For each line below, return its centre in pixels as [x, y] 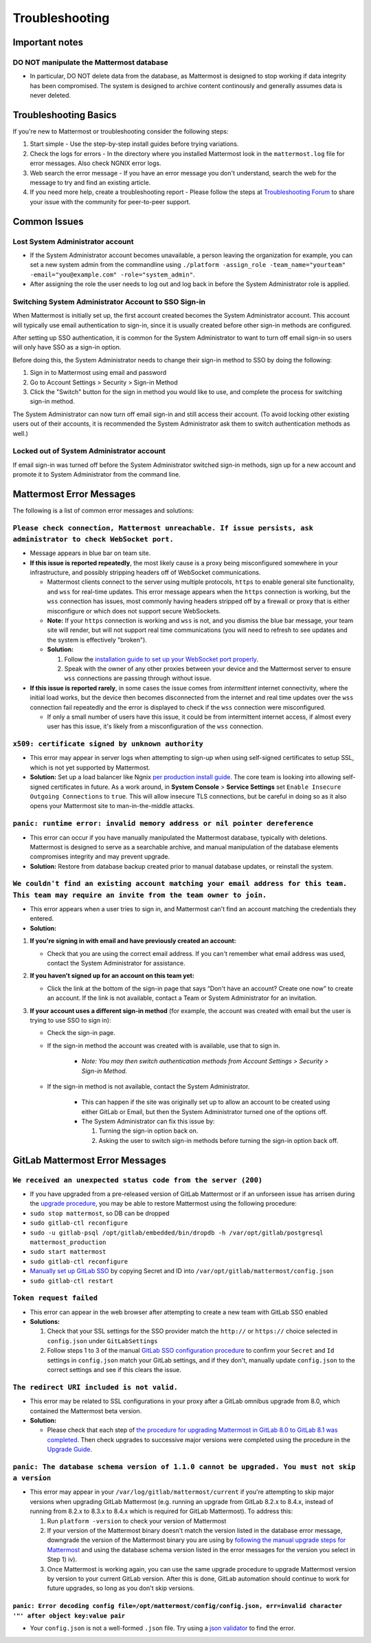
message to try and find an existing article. [90, 182]
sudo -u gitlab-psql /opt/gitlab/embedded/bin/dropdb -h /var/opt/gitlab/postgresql [177, 1232]
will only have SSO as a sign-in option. [67, 347]
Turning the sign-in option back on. [148, 1131]
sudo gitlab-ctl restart [71, 1281]
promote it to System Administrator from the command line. [97, 475]
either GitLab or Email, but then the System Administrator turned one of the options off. [204, 1111]
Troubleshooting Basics [65, 115]
